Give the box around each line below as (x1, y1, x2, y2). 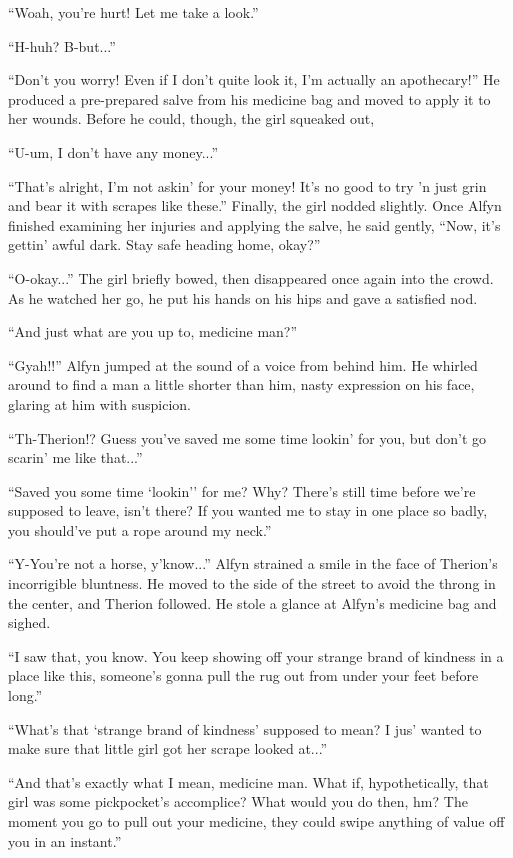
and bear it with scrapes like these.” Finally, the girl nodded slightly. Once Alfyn (8, 195, 502, 216)
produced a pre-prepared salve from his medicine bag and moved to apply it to (8, 88, 491, 109)
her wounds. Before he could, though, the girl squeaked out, (8, 108, 375, 129)
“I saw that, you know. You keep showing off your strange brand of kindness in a (8, 645, 504, 666)
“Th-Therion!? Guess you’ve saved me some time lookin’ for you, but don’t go (8, 427, 487, 448)
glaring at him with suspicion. (8, 393, 191, 414)
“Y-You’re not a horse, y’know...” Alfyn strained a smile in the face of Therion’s (8, 553, 498, 574)
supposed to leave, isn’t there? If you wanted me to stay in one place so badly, (8, 500, 488, 521)
